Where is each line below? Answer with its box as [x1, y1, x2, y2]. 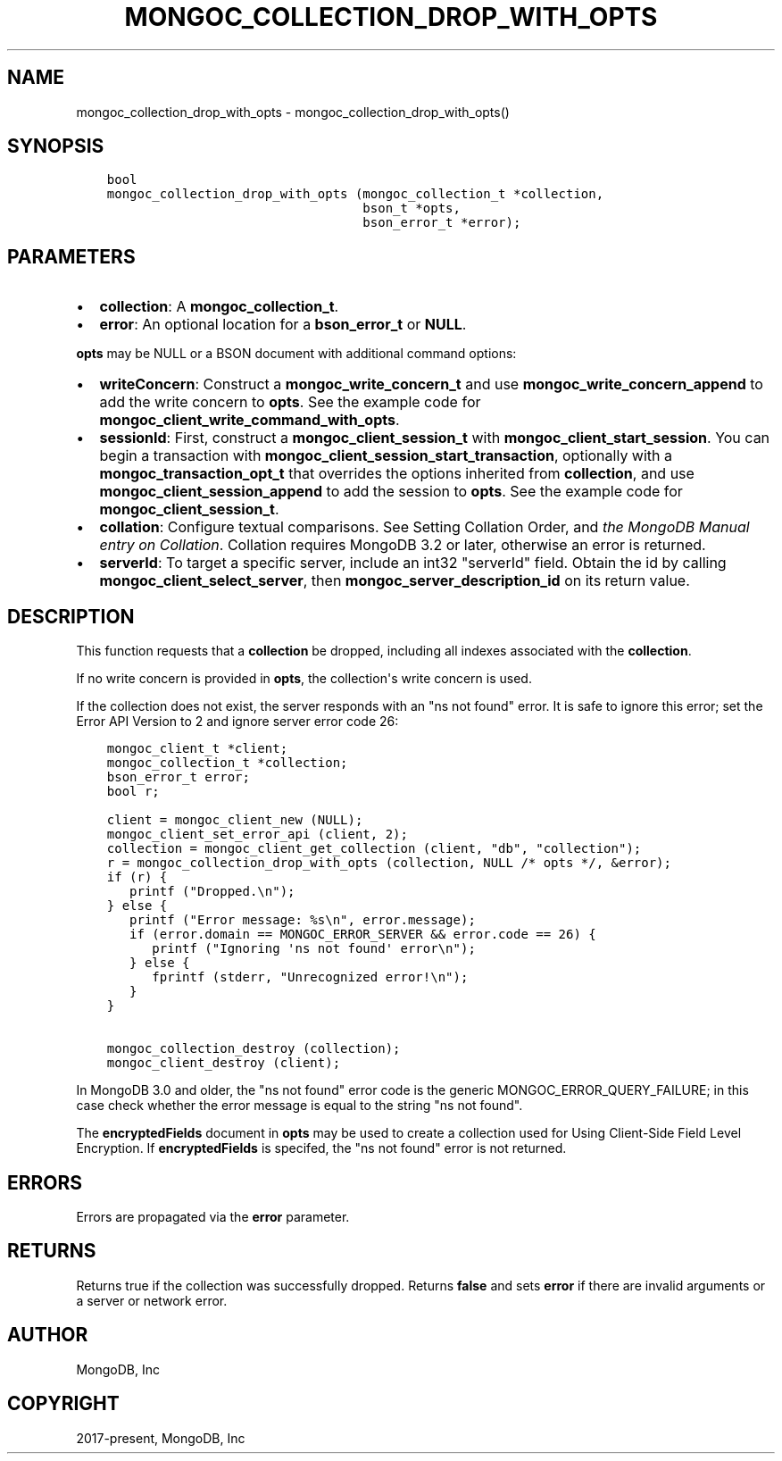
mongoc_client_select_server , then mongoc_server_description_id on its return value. [99, 572, 690, 590]
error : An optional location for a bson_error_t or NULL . [99, 315, 467, 334]
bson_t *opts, [362, 201, 461, 216]
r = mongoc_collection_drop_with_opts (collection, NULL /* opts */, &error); [106, 856, 671, 871]
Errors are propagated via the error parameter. [76, 1208, 350, 1224]
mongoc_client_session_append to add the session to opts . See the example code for [99, 482, 683, 501]
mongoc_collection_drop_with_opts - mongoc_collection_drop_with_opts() [76, 104, 510, 120]
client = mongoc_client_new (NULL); [106, 813, 363, 828]
